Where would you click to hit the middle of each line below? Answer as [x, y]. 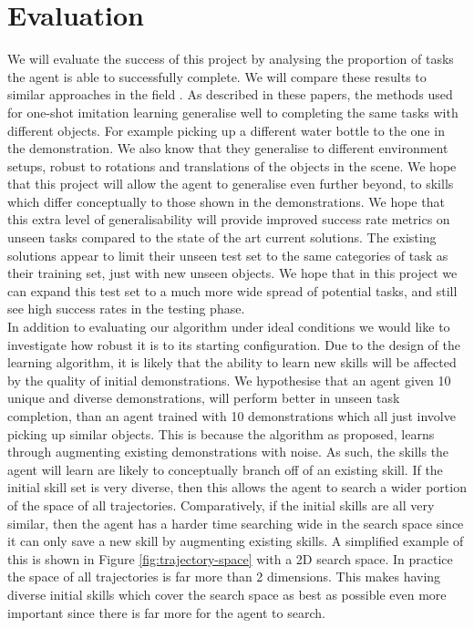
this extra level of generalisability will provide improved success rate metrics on [229, 219]
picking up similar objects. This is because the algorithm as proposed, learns [221, 433]
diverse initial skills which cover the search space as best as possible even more [227, 594]
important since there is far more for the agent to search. [166, 612]
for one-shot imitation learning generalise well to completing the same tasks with [233, 112]
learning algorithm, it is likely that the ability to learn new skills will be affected [232, 362]
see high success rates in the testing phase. [126, 309]
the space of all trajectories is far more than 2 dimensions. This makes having [224, 577]
